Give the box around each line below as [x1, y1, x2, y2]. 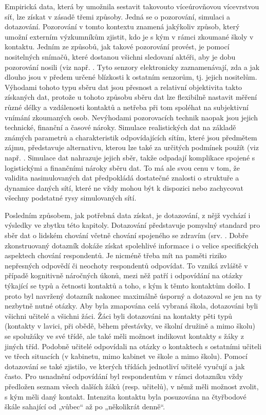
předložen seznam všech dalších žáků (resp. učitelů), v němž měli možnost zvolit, [5, 381, 259, 391]
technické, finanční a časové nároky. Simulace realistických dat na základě [5, 122, 236, 133]
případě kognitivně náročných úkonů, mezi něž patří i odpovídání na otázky [5, 270, 243, 281]
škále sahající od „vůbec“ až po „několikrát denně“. [5, 401, 165, 412]
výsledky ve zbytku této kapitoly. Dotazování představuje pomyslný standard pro [5, 220, 260, 230]
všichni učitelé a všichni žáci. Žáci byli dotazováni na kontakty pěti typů [5, 310, 233, 321]
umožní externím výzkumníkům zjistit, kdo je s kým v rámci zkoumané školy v [5, 31, 254, 42]
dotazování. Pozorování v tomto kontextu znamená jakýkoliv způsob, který [5, 21, 240, 32]
